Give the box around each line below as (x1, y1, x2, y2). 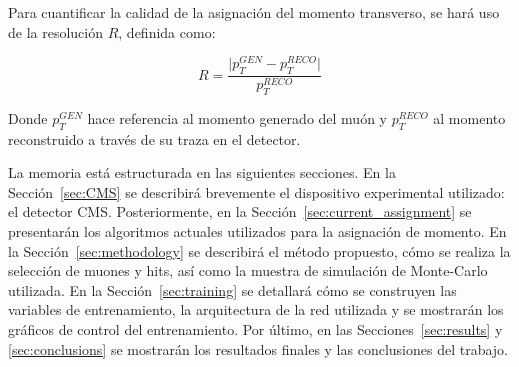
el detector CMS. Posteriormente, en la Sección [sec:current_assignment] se (8, 201, 472, 222)
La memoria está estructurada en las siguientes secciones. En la (8, 162, 396, 183)
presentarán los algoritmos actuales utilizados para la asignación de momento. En (8, 221, 507, 242)
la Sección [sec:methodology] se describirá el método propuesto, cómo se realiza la (8, 240, 511, 261)
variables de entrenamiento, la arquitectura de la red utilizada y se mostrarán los (8, 299, 504, 320)
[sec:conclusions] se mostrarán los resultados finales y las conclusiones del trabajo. (8, 338, 509, 359)
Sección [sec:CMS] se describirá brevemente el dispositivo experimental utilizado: (8, 181, 505, 202)
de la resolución (8, 21, 104, 42)
